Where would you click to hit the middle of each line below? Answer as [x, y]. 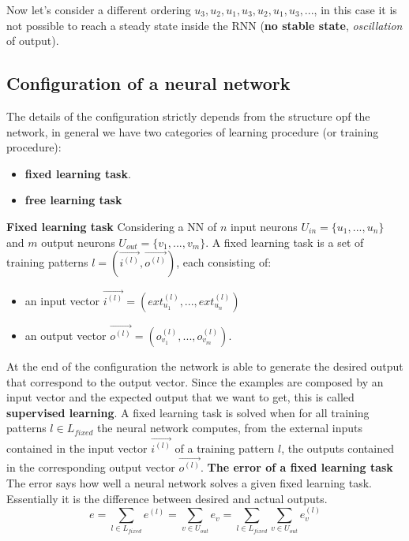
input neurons [264, 226]
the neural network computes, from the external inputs [230, 428]
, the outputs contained [338, 448]
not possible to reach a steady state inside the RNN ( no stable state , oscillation [204, 25]
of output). [33, 41]
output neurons [78, 242]
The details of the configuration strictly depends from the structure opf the [188, 116]
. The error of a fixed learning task [297, 467]
